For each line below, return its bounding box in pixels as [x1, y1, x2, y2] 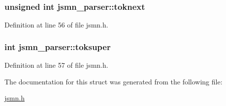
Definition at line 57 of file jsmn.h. [4, 60, 108, 70]
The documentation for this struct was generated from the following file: [4, 76, 223, 86]
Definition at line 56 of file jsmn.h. [4, 20, 108, 30]
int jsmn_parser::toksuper [4, 40, 111, 53]
